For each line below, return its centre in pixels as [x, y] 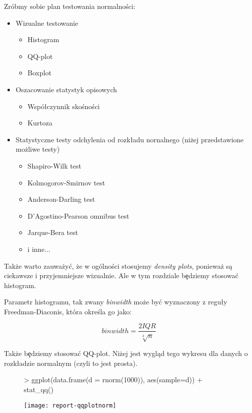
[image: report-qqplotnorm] [70, 405]
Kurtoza [40, 123]
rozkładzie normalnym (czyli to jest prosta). [71, 363]
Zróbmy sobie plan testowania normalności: [70, 6]
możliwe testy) [38, 149]
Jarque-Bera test [53, 232]
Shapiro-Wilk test [54, 165]
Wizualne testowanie [47, 23]
